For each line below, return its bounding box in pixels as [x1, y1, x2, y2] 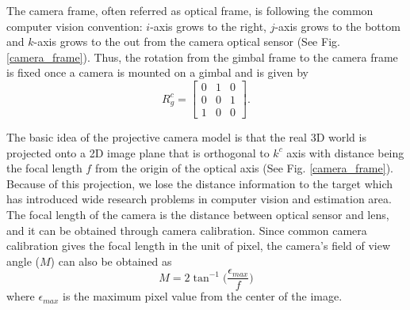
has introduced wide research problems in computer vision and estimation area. [6, 191, 392, 207]
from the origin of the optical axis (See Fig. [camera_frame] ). [94, 160, 393, 176]
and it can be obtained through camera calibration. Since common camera [6, 221, 367, 238]
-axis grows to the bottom [274, 17, 400, 34]
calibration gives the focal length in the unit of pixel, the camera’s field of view [6, 237, 391, 254]
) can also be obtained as [50, 252, 172, 269]
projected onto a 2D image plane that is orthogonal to [6, 144, 270, 161]
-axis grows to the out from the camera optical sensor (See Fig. [33, 33, 340, 50]
